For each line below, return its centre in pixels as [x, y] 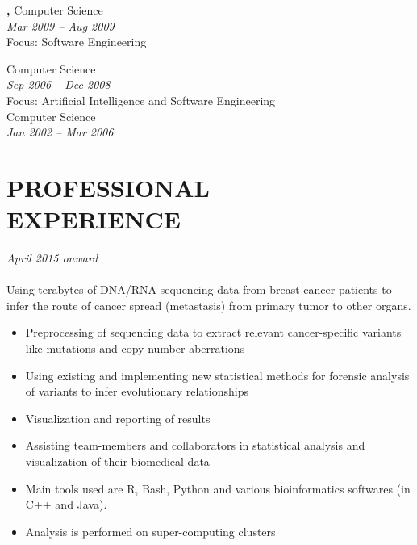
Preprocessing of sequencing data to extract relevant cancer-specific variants [213, 332]
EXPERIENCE [94, 219]
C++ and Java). [66, 504]
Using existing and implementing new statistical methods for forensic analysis [217, 375]
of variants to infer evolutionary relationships [137, 391]
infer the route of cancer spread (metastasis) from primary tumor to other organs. [209, 305]
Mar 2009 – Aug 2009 [60, 25]
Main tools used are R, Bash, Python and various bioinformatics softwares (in [218, 488]
